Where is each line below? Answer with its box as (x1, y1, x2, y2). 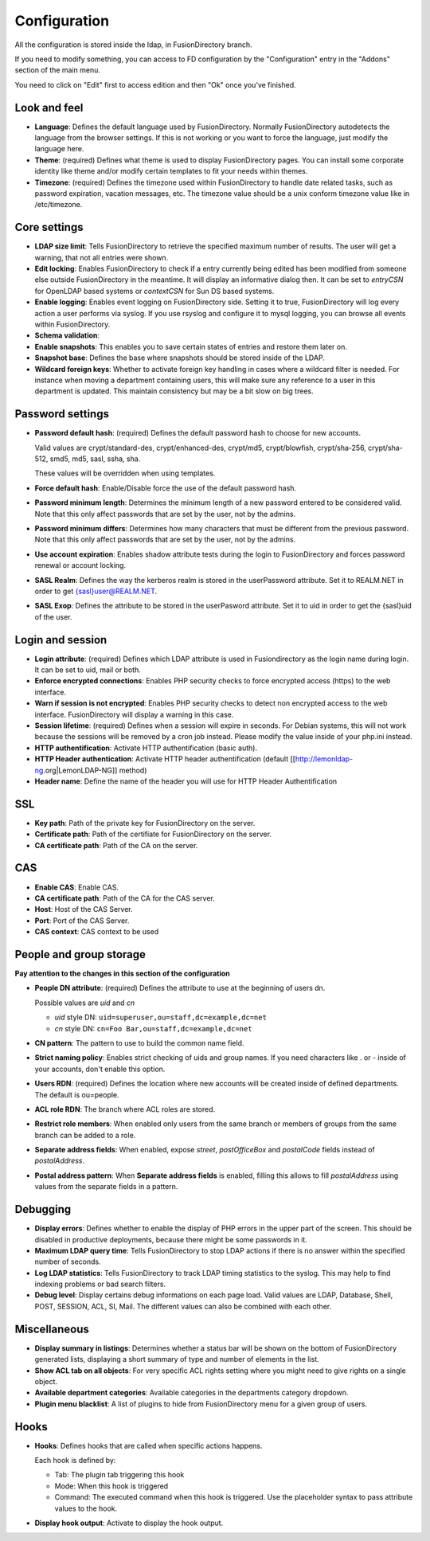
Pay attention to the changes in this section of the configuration (14, 968, 230, 978)
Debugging (14, 1203, 72, 1216)
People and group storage (14, 948, 147, 961)
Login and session (14, 633, 107, 647)
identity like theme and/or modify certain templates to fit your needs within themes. (34, 166, 308, 176)
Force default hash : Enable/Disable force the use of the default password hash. (34, 483, 297, 493)
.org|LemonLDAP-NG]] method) (42, 765, 147, 775)
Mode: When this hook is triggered (54, 1481, 169, 1491)
